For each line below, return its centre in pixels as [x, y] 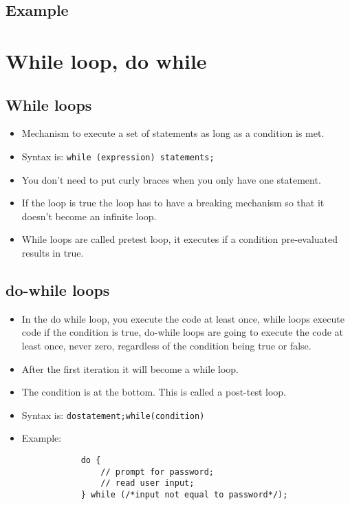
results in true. [53, 252]
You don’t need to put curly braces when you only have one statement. [171, 179]
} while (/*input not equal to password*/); [184, 494]
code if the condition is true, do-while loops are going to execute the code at [183, 332]
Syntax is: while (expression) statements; [118, 156]
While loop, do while [106, 60]
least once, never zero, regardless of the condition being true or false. [166, 345]
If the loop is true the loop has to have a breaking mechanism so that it [173, 203]
